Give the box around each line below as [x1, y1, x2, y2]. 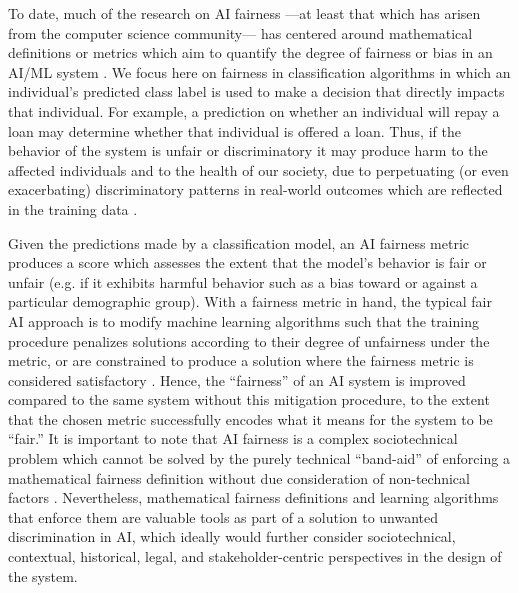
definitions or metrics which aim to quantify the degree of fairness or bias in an [8, 42, 493, 63]
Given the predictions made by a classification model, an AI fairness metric [8, 232, 470, 253]
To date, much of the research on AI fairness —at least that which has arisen [8, 3, 481, 23]
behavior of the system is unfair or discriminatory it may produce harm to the [8, 140, 488, 161]
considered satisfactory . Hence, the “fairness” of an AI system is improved [8, 369, 466, 390]
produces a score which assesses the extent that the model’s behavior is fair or [8, 252, 487, 273]
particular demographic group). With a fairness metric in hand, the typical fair [8, 291, 492, 312]
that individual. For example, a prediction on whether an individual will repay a [8, 100, 500, 121]
